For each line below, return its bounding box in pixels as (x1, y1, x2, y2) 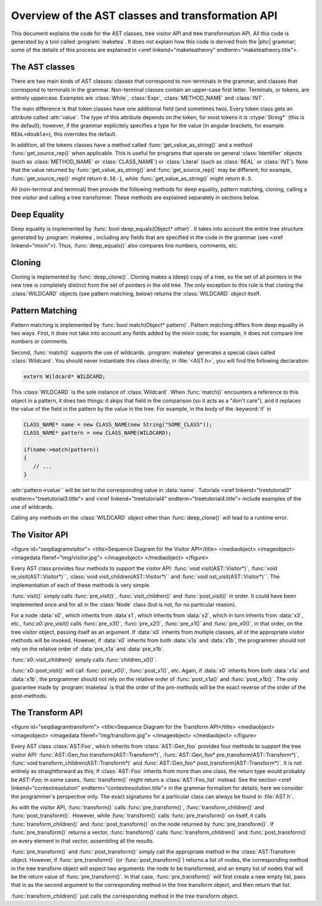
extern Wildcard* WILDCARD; (23, 373, 106, 380)
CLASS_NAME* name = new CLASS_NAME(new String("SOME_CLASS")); (23, 421, 213, 428)
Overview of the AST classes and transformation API (11, 9, 277, 22)
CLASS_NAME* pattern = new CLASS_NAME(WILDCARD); (23, 429, 172, 437)
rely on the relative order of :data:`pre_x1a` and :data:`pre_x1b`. (11, 645, 165, 653)
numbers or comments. (11, 338, 69, 345)
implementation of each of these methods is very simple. (11, 582, 151, 589)
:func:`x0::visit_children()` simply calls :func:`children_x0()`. (11, 656, 157, 663)
